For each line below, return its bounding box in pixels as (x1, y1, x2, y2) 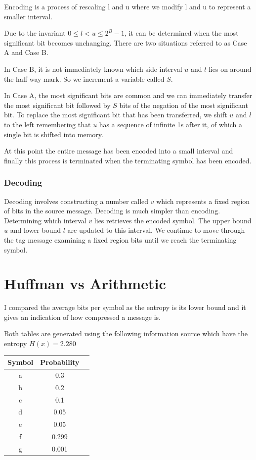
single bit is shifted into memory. (4, 129, 103, 139)
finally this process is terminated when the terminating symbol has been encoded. (4, 155, 252, 165)
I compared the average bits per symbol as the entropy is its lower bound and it (4, 302, 246, 312)
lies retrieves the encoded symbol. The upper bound (94, 215, 252, 225)
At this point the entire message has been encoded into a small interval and (4, 146, 233, 156)
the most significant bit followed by (4, 100, 111, 110)
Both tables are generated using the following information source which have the (4, 328, 248, 339)
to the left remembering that (4, 119, 91, 129)
